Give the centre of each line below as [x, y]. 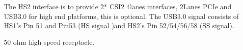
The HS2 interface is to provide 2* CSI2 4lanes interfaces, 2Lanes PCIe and [118, 6]
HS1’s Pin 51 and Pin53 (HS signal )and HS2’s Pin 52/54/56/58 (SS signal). [119, 25]
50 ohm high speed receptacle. [49, 42]
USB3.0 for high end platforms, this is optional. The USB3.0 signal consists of [121, 16]
